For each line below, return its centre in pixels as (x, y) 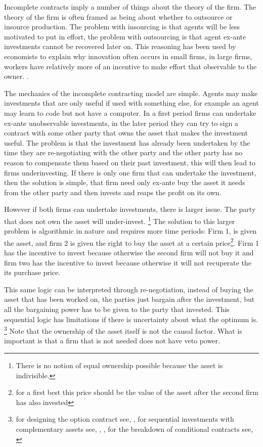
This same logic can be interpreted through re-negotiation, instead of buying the (129, 289)
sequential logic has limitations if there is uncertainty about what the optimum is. (131, 319)
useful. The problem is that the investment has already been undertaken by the (127, 142)
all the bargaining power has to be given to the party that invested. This (117, 309)
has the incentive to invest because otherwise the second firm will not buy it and (129, 252)
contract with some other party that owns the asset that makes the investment (126, 133)
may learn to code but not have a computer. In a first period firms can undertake (130, 113)
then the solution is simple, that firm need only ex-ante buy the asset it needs (125, 182)
